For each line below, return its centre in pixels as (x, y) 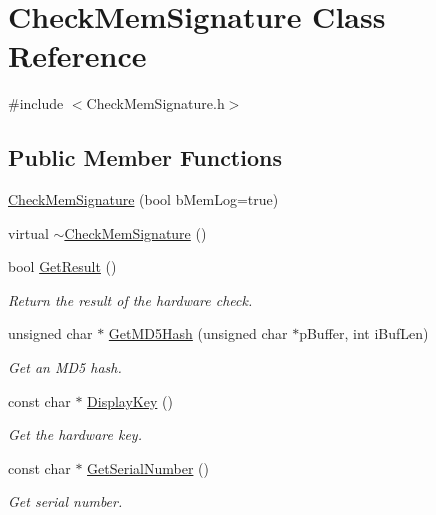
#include (36, 103)
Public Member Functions (145, 157)
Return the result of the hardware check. (130, 299)
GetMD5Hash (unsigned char (198, 333)
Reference (77, 55)
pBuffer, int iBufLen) (364, 333)
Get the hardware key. (75, 434)
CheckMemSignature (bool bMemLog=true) (143, 199)
